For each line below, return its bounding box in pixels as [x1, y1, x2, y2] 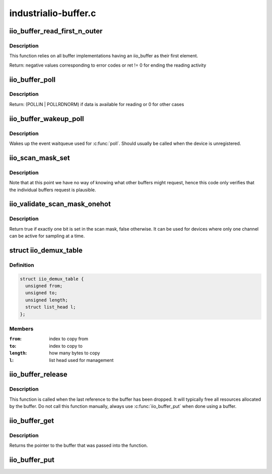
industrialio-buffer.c [9, 8, 96, 19]
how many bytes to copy [49, 350, 100, 356]
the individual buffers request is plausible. [9, 187, 96, 193]
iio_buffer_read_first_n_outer [9, 27, 103, 35]
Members [9, 325, 34, 332]
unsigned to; [25, 290, 57, 296]
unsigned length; [25, 297, 68, 303]
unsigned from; [25, 283, 63, 289]
